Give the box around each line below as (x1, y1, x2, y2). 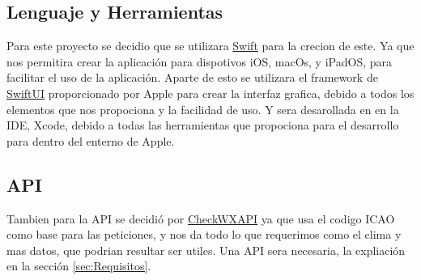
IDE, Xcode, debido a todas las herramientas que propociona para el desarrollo (6, 117, 399, 134)
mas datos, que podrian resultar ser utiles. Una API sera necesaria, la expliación (6, 241, 406, 258)
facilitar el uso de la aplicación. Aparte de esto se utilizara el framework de (6, 69, 378, 86)
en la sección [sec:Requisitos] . (6, 257, 151, 274)
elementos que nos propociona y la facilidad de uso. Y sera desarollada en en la (6, 100, 399, 117)
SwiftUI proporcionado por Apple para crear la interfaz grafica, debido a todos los (6, 84, 415, 101)
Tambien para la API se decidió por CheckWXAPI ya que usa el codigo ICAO (6, 210, 395, 227)
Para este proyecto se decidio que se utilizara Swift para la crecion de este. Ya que (6, 37, 415, 54)
